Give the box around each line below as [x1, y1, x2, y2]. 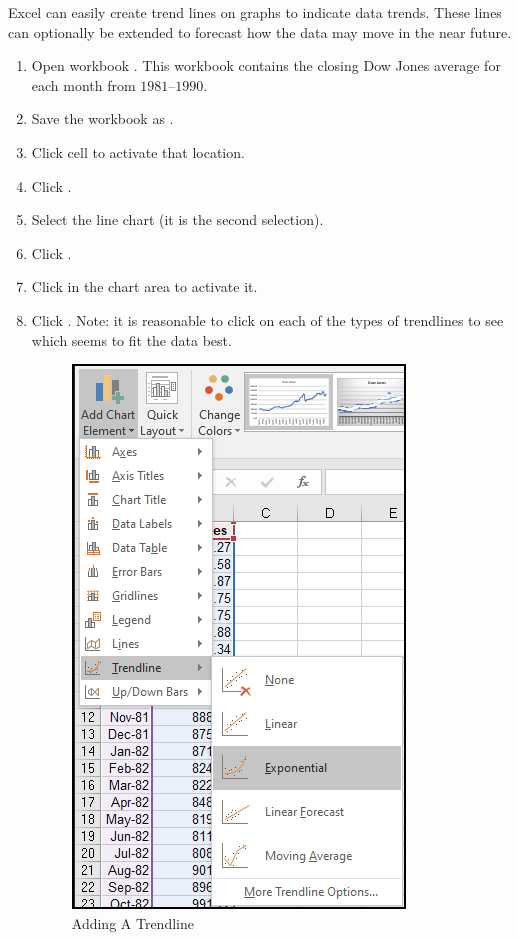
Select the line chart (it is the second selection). [31, 209, 324, 230]
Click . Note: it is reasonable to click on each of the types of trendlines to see [31, 309, 504, 330]
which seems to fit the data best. [31, 329, 232, 350]
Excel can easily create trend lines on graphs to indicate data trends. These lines [8, 2, 502, 22]
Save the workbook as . [31, 108, 174, 129]
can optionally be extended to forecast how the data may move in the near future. [8, 21, 512, 42]
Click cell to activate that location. [31, 141, 245, 162]
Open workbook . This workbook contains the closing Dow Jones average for [31, 55, 501, 76]
